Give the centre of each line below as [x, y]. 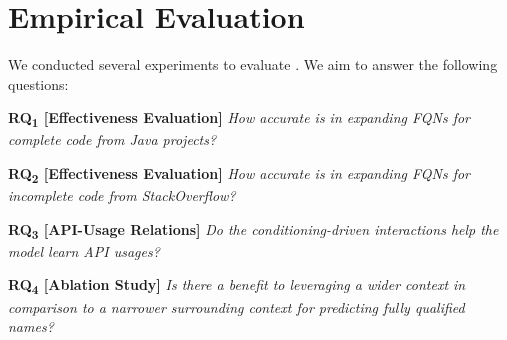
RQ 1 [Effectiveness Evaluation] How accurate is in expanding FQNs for [239, 119]
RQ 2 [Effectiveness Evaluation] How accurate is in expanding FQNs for [239, 174]
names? [31, 326]
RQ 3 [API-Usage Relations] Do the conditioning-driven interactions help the [253, 230]
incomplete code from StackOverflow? [122, 195]
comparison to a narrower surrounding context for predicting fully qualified [236, 306]
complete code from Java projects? [112, 139]
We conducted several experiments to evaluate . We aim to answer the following [253, 64]
